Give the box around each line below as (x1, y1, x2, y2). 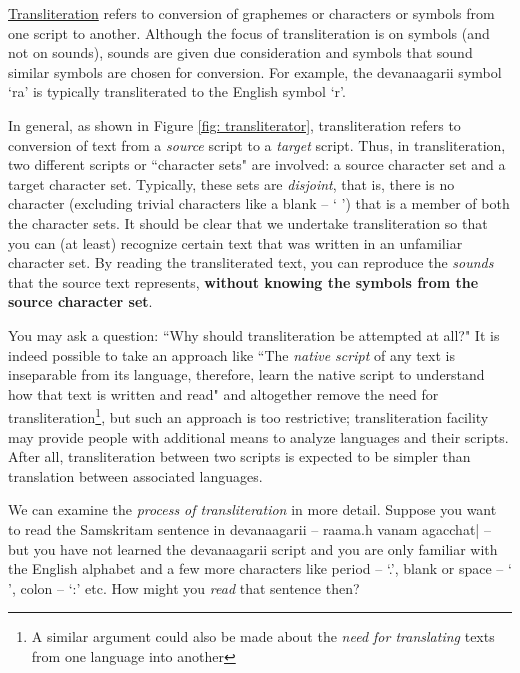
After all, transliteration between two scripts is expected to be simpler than (8, 446, 471, 467)
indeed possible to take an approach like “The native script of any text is (8, 344, 455, 365)
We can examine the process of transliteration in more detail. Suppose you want (8, 499, 497, 520)
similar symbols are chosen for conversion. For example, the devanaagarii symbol (8, 61, 502, 82)
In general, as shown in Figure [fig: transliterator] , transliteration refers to (8, 114, 461, 135)
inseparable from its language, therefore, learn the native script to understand (8, 364, 485, 385)
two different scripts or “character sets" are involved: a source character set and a (8, 154, 506, 175)
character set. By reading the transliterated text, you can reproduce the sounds (8, 252, 494, 273)
